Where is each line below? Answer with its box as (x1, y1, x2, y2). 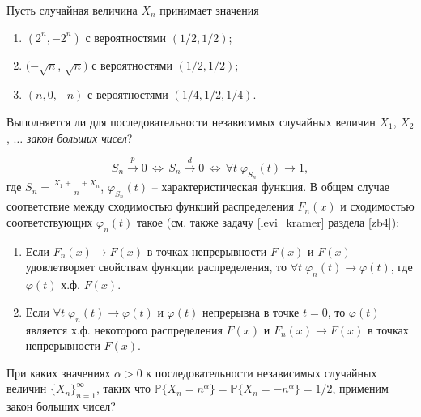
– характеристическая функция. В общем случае (151, 178, 389, 195)
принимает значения (159, 2, 259, 18)
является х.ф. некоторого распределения (25, 321, 223, 338)
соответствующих (6, 213, 93, 230)
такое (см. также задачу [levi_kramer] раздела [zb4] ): (137, 213, 400, 230)
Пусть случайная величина (6, 2, 138, 18)
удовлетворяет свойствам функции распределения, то (25, 258, 287, 275)
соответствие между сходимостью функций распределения (6, 198, 294, 215)
